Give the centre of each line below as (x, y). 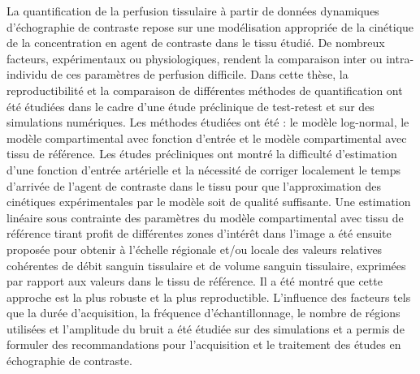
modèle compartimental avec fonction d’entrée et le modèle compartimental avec (207, 138)
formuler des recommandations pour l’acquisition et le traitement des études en (204, 344)
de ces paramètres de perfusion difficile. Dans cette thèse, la (199, 74)
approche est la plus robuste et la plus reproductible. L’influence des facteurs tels (209, 297)
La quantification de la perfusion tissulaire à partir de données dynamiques (193, 11)
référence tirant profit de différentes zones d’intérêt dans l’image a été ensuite (199, 233)
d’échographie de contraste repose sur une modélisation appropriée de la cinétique (210, 26)
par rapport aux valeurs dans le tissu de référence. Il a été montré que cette (195, 281)
